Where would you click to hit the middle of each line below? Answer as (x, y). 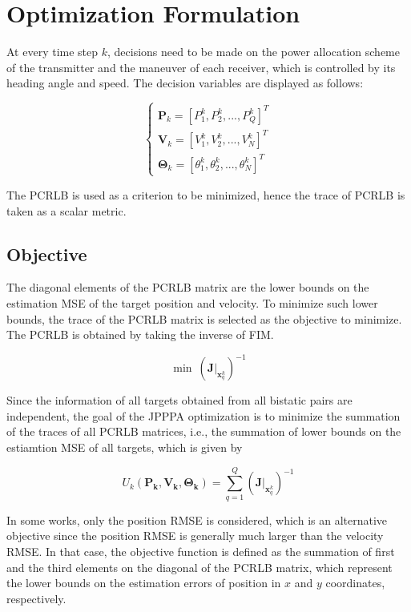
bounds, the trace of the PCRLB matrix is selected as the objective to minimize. (204, 318)
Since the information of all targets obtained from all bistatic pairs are (179, 400)
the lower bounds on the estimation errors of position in (144, 583)
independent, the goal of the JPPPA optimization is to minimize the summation (203, 415)
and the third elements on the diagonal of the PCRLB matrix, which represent (199, 567)
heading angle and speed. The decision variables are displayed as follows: (185, 83)
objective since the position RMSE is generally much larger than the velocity (195, 535)
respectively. (36, 598)
